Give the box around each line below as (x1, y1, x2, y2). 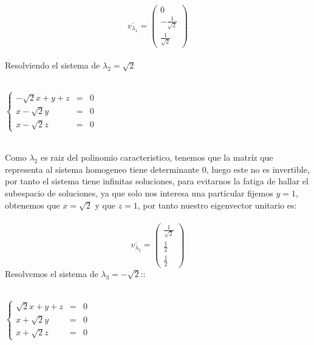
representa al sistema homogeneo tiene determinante (5, 162, 199, 175)
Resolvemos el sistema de (5, 267, 98, 280)
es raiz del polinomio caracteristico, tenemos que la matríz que (40, 151, 273, 164)
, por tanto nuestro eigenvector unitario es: (137, 198, 297, 211)
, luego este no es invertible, (206, 162, 310, 175)
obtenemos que (5, 198, 60, 211)
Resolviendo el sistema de (5, 59, 100, 72)
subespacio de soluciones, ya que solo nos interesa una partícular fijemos (5, 187, 273, 199)
